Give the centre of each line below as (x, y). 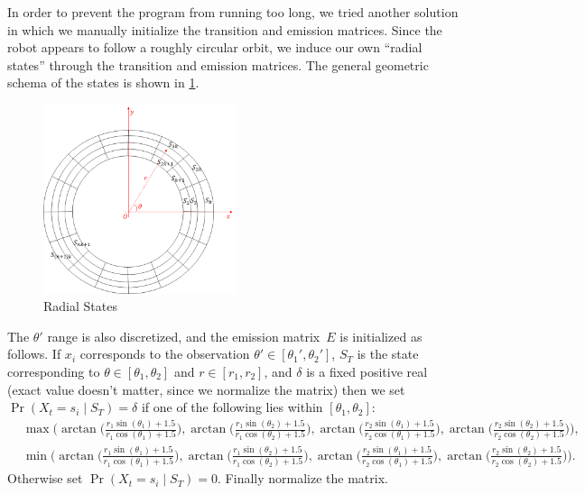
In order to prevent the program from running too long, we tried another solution (233, 12)
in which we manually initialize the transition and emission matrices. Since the (225, 29)
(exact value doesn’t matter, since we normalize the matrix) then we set (206, 389)
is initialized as (381, 336)
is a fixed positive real (367, 371)
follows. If (34, 354)
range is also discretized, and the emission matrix (184, 336)
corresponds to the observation (165, 354)
